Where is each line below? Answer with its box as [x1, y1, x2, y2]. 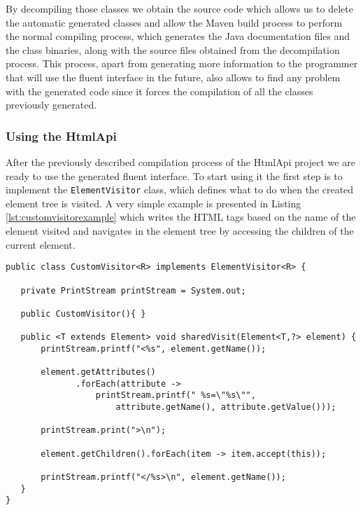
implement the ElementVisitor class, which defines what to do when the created [6, 182, 354, 197]
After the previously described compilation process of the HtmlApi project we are [6, 154, 355, 169]
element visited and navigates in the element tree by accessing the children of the [6, 223, 354, 237]
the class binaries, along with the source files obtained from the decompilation [6, 42, 340, 57]
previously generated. [6, 97, 97, 112]
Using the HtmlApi [6, 127, 117, 144]
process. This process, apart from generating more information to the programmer [6, 56, 358, 71]
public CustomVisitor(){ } [20, 308, 146, 319]
